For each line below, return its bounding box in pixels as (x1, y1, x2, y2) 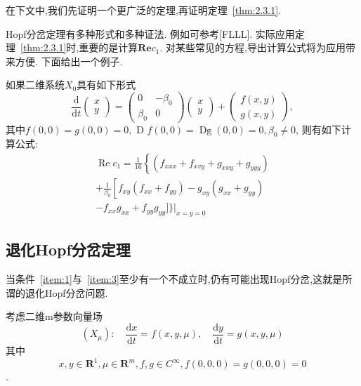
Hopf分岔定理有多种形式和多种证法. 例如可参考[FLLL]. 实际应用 (6, 26, 295, 41)
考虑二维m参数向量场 (6, 309, 103, 324)
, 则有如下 (296, 121, 341, 136)
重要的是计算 (79, 40, 138, 55)
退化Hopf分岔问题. (25, 285, 108, 300)
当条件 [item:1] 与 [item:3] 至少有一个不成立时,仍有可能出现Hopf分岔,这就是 (6, 272, 343, 286)
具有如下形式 (77, 77, 136, 92)
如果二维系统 (6, 77, 65, 92)
